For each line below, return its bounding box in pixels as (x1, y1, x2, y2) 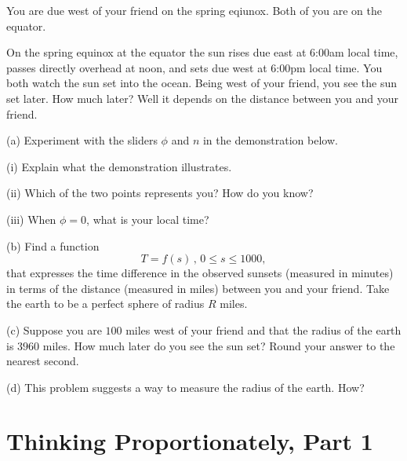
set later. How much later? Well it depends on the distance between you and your (6, 90, 399, 106)
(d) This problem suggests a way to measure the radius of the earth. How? (6, 379, 365, 395)
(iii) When (6, 210, 56, 227)
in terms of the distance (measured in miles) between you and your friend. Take (6, 280, 390, 296)
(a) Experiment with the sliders (6, 132, 158, 148)
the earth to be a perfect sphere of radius (6, 295, 205, 312)
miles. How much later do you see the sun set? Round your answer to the (42, 337, 395, 353)
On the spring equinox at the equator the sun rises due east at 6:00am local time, (6, 44, 398, 60)
